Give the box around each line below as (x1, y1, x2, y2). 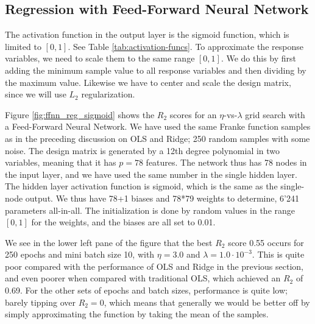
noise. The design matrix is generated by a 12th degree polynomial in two (5, 144, 280, 157)
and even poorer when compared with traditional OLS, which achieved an (5, 272, 281, 284)
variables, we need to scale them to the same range (5, 52, 195, 65)
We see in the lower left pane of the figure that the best (5, 236, 213, 248)
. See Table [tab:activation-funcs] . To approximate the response (68, 40, 303, 52)
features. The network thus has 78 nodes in (146, 156, 307, 169)
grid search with (245, 108, 305, 121)
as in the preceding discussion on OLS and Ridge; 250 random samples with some (5, 132, 310, 144)
